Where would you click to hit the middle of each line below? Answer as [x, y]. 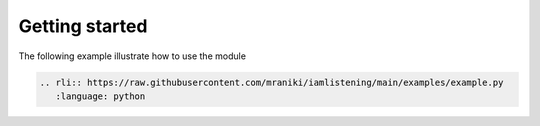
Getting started [83, 26]
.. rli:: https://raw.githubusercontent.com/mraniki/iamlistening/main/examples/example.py [271, 82]
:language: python [100, 96]
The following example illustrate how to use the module [132, 56]
